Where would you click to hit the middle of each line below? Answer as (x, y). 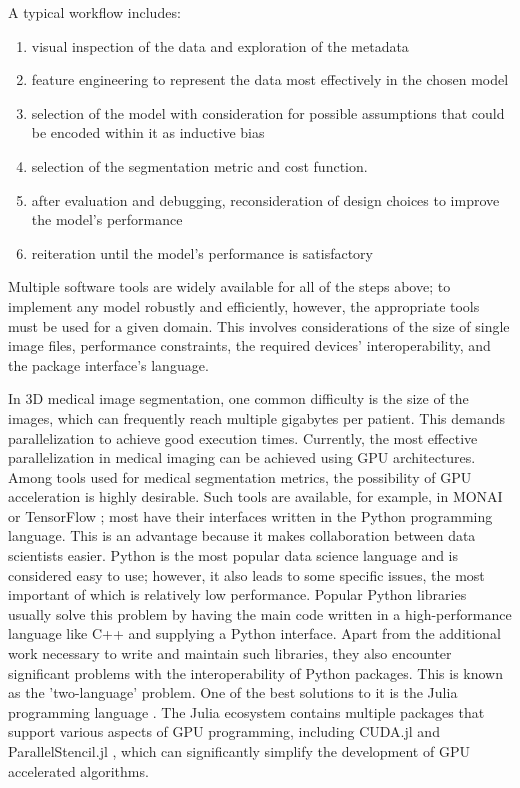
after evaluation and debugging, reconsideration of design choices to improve (265, 199)
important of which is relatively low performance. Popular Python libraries (237, 594)
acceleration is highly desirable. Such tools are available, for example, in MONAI (255, 496)
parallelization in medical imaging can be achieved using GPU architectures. (242, 457)
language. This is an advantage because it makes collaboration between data (242, 535)
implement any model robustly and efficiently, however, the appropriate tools (244, 305)
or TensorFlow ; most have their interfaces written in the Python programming (250, 515)
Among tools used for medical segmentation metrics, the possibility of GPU (240, 476)
